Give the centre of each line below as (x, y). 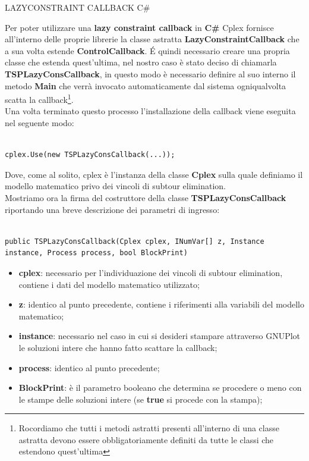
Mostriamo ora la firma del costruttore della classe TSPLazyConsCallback (146, 197)
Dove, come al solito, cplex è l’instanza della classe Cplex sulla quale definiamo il (154, 174)
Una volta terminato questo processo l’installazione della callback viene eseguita (150, 111)
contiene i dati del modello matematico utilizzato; (109, 284)
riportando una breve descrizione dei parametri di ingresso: (112, 209)
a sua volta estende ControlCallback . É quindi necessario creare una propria (147, 50)
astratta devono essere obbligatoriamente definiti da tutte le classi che (146, 439)
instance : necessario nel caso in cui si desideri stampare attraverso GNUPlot (160, 336)
